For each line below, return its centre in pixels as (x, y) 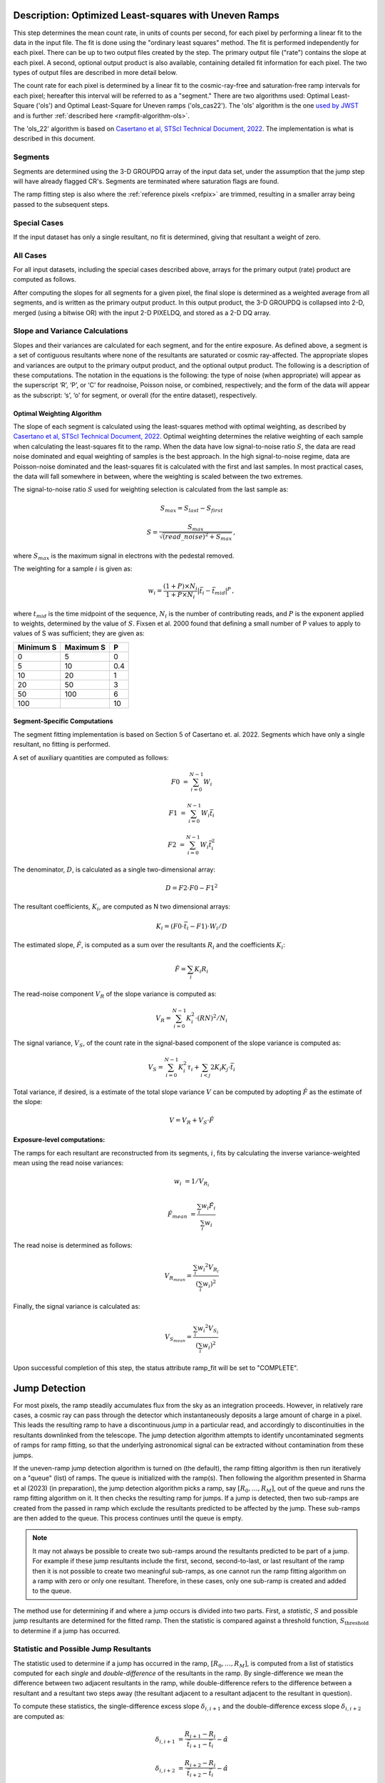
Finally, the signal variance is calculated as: (77, 1307)
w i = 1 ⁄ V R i (191, 1183)
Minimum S (37, 647)
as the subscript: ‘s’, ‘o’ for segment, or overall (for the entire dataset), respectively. (135, 395)
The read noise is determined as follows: (73, 1245)
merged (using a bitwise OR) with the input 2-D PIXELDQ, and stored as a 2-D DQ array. (142, 312)
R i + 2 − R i (200, 1764)
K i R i (201, 970)
